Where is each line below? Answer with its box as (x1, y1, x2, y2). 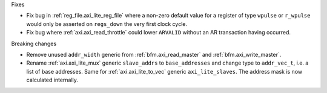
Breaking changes (11, 40, 57, 47)
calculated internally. (26, 76, 79, 84)
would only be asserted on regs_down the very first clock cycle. (26, 20, 188, 27)
